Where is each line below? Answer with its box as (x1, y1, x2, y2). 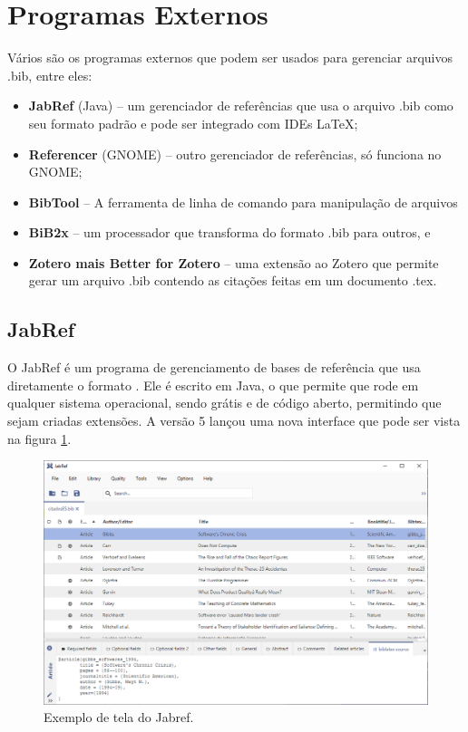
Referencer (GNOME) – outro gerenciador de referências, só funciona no (28, 144, 442, 163)
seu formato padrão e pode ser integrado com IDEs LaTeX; (28, 113, 358, 132)
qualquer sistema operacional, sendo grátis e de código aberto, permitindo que (7, 393, 442, 412)
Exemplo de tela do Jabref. (44, 708, 194, 727)
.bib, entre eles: (7, 65, 93, 84)
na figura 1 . (7, 429, 72, 448)
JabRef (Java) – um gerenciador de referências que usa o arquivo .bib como (28, 96, 453, 115)
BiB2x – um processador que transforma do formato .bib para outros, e (28, 223, 431, 242)
